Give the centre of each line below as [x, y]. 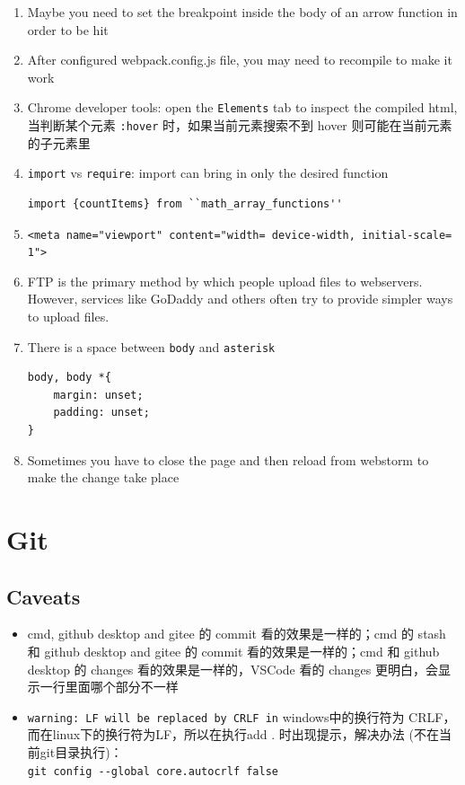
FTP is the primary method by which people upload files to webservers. [225, 281]
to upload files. [68, 317]
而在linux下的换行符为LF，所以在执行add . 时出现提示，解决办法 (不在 [233, 734]
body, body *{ [69, 378]
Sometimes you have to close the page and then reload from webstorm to [228, 459]
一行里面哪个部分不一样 [109, 687]
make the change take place [103, 477]
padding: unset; [101, 413]
